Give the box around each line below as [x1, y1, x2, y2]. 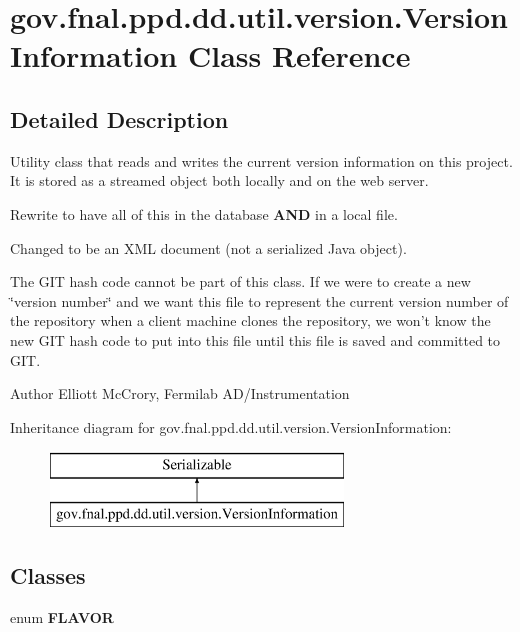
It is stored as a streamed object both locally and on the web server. [10, 170, 429, 191]
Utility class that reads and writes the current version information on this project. [10, 150, 513, 171]
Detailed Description [10, 103, 229, 134]
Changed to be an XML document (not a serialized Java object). [10, 237, 407, 258]
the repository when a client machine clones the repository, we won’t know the [10, 310, 491, 331]
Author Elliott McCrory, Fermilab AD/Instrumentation [10, 383, 350, 404]
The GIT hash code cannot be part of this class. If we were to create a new [10, 271, 471, 292]
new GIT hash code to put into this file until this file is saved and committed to [10, 329, 501, 350]
